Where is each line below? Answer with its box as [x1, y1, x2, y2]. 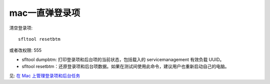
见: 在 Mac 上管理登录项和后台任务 [9, 73, 80, 79]
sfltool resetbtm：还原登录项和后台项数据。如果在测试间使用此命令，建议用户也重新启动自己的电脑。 [21, 64, 229, 70]
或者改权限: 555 [9, 47, 42, 53]
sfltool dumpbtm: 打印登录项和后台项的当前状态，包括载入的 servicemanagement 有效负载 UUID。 [21, 56, 224, 62]
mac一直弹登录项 [9, 7, 80, 18]
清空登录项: [9, 25, 33, 31]
